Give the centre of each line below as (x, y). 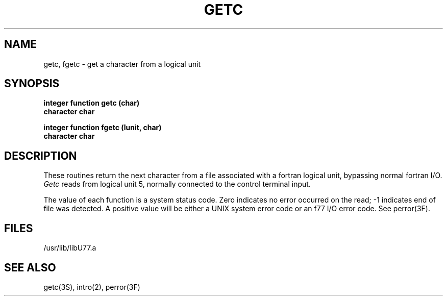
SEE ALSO (30, 267)
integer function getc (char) (92, 103)
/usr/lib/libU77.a (70, 248)
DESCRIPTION (41, 156)
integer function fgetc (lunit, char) (103, 128)
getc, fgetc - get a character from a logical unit (122, 64)
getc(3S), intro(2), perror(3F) (92, 287)
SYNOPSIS (32, 84)
